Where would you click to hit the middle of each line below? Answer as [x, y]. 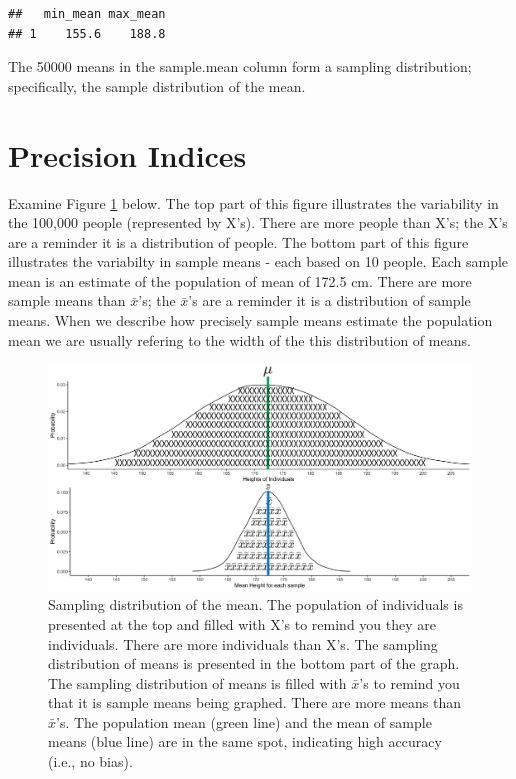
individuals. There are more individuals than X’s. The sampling [243, 643]
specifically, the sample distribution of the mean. [157, 85]
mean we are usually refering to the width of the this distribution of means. [239, 339]
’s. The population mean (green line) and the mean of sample [244, 721]
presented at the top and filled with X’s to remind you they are [242, 623]
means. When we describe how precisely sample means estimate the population [250, 320]
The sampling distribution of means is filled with [197, 682]
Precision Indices [127, 154]
